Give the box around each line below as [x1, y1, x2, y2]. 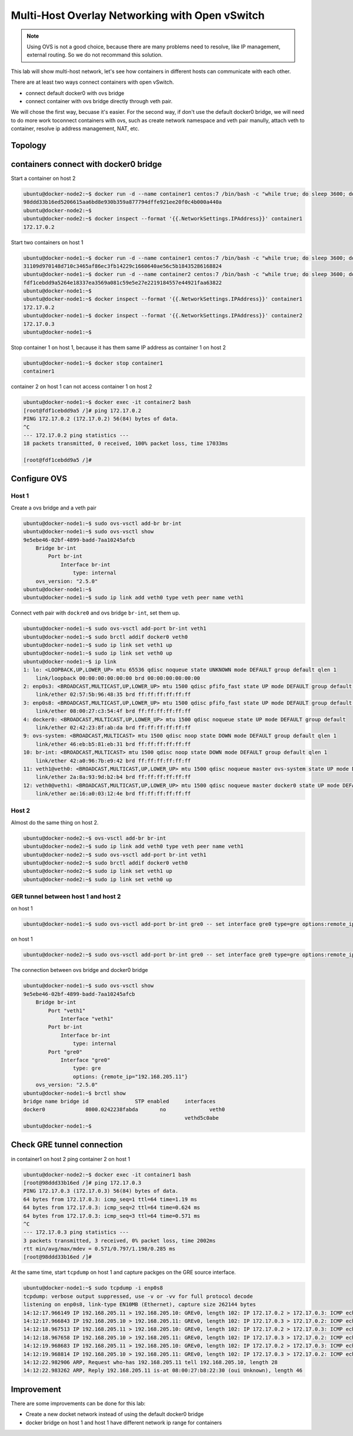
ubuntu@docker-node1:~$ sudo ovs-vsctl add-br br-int [23, 520, 182, 527]
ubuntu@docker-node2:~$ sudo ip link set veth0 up [23, 876, 173, 883]
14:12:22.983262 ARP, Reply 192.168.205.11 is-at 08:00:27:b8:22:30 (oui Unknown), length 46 [23, 1367, 303, 1374]
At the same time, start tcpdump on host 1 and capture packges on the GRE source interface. [11, 1269, 237, 1276]
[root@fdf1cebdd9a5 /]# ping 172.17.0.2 [23, 407, 141, 414]
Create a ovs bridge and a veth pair [11, 504, 96, 511]
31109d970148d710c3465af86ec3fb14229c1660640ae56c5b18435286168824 [23, 262, 222, 270]
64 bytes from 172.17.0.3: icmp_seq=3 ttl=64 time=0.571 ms [23, 1212, 201, 1219]
